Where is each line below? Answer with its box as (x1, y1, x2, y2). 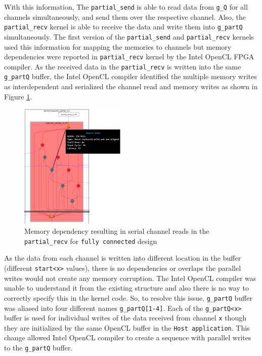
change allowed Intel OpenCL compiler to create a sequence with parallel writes (4, 332, 251, 343)
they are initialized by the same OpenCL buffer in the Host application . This (4, 322, 250, 333)
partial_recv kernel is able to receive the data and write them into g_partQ (4, 21, 243, 32)
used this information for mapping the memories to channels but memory (4, 41, 232, 52)
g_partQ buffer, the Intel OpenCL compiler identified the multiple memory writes (4, 71, 257, 82)
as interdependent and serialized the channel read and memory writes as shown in (4, 81, 258, 92)
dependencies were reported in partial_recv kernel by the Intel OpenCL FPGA (4, 51, 254, 62)
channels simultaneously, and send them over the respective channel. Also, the (4, 11, 246, 22)
